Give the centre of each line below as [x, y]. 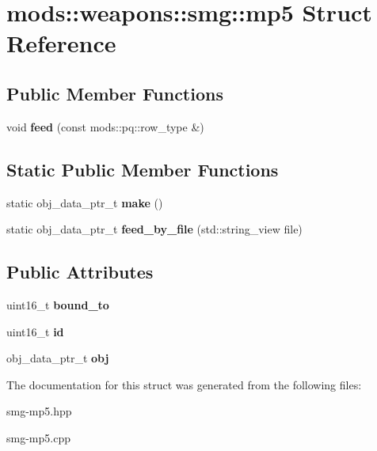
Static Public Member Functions [143, 169]
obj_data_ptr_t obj [58, 358]
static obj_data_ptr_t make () [85, 202]
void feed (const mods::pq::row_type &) [105, 126]
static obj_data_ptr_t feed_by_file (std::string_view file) [154, 229]
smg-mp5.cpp [38, 437]
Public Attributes [80, 272]
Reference [61, 43]
